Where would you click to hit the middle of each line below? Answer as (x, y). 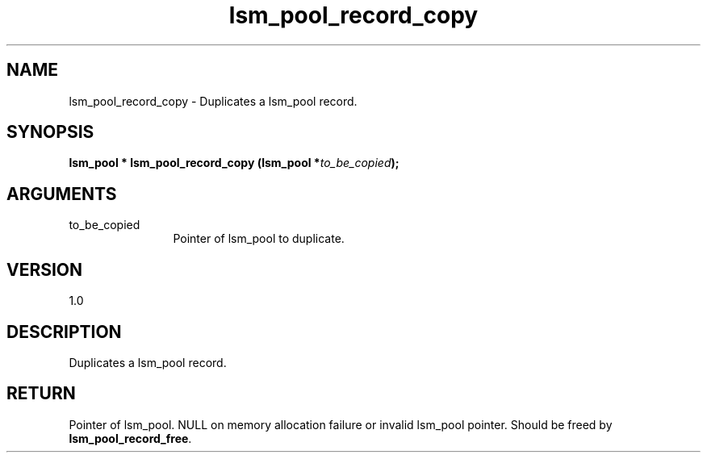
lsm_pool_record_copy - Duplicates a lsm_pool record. (213, 101)
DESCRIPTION (64, 332)
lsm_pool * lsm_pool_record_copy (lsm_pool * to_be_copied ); (234, 163)
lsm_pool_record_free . (130, 438)
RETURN (41, 394)
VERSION (45, 269)
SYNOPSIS (50, 132)
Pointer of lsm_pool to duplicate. (259, 239)
